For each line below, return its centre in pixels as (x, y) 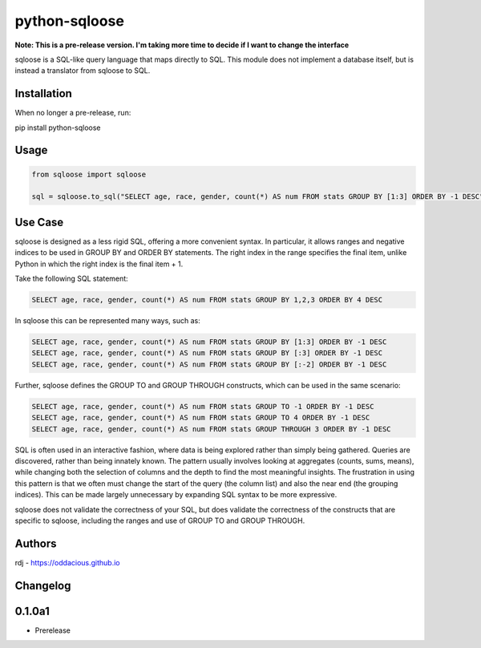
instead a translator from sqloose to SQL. (83, 71)
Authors (36, 543)
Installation (43, 93)
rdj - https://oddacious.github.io (67, 562)
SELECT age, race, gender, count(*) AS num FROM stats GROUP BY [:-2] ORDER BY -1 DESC (209, 364)
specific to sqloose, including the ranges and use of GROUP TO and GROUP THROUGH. (160, 520)
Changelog (43, 585)
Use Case (39, 222)
